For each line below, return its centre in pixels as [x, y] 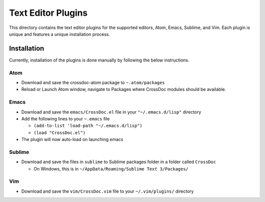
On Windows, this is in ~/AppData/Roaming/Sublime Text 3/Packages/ [111, 169]
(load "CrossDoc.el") [60, 132]
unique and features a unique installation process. [60, 34]
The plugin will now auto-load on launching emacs [72, 140]
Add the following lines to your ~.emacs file [66, 118]
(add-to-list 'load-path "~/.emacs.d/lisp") [88, 126]
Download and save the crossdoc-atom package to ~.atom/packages [93, 82]
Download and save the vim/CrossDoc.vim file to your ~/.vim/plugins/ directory [107, 191]
